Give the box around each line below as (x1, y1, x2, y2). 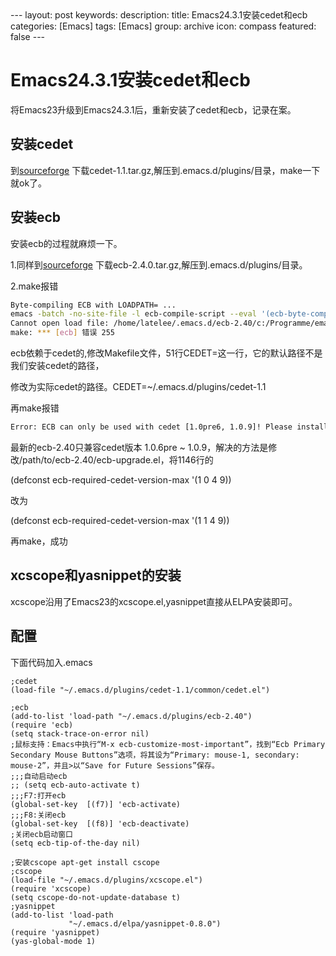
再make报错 (10, 402, 60, 414)
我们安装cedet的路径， (10, 360, 105, 372)
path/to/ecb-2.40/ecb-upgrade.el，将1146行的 (22, 453, 214, 466)
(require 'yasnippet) (10, 927, 101, 937)
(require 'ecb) (10, 720, 74, 730)
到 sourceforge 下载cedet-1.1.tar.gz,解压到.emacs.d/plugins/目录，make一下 (10, 164, 321, 176)
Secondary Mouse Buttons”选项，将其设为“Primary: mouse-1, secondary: (10, 750, 300, 760)
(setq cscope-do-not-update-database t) (10, 892, 182, 902)
